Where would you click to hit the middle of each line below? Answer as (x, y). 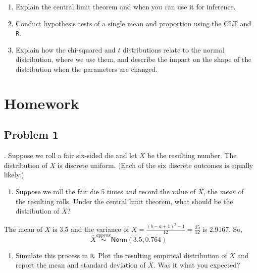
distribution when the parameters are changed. (86, 69)
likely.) (14, 175)
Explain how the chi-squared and (66, 49)
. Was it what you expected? (197, 265)
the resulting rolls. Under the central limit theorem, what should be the (124, 201)
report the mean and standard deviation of (80, 265)
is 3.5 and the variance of (91, 229)
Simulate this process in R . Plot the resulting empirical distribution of (121, 255)
